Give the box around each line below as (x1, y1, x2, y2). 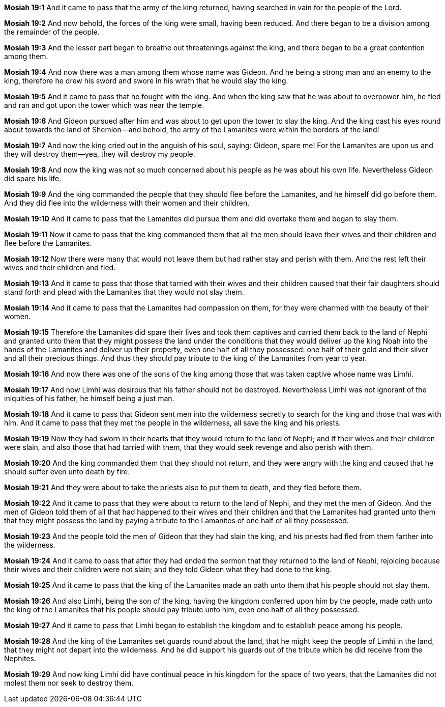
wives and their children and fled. (4, 263, 116, 272)
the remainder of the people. (4, 27, 100, 36)
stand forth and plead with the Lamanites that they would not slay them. (4, 288, 244, 296)
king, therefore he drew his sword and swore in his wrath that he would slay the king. (4, 76, 288, 85)
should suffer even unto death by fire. (4, 467, 130, 476)
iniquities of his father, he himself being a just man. (4, 394, 174, 403)
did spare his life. (4, 174, 62, 183)
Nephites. (4, 654, 36, 663)
